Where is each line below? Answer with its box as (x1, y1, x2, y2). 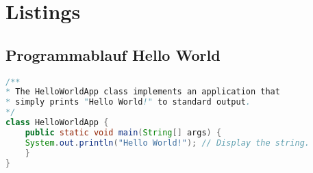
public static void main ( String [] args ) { (25, 127, 222, 137)
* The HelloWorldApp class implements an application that (5, 87, 280, 97)
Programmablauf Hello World (5, 44, 221, 65)
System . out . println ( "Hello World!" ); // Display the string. (25, 137, 310, 148)
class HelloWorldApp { (5, 118, 109, 128)
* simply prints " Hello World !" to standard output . (5, 97, 251, 107)
